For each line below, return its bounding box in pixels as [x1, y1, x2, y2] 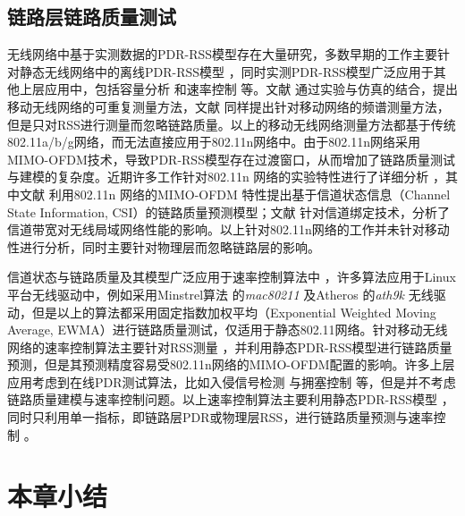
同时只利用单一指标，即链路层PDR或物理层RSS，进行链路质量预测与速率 [7, 408, 434, 427]
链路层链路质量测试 [7, 3, 176, 30]
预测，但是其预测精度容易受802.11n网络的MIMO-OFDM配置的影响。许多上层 [7, 355, 455, 374]
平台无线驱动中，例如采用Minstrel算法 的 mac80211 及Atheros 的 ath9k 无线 [7, 284, 434, 303]
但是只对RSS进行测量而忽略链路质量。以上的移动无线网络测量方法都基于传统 [7, 114, 456, 133]
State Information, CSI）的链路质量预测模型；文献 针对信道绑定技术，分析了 [7, 202, 451, 221]
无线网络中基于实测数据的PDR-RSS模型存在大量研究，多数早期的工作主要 [7, 45, 438, 63]
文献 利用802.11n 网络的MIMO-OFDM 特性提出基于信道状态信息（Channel [19, 184, 451, 203]
